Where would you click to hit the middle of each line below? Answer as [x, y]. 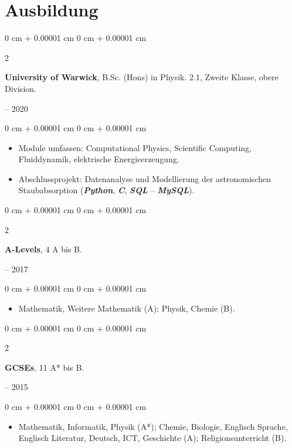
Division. [21, 88]
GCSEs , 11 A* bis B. [45, 367]
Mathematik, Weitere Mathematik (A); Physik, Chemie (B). [127, 308]
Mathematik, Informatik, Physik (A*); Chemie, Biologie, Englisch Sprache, [153, 426]
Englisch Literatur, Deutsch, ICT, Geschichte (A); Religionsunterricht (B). [152, 438]
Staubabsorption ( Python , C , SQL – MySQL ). [106, 190]
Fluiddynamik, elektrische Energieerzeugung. [99, 159]
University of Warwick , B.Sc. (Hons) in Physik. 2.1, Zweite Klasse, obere [142, 77]
